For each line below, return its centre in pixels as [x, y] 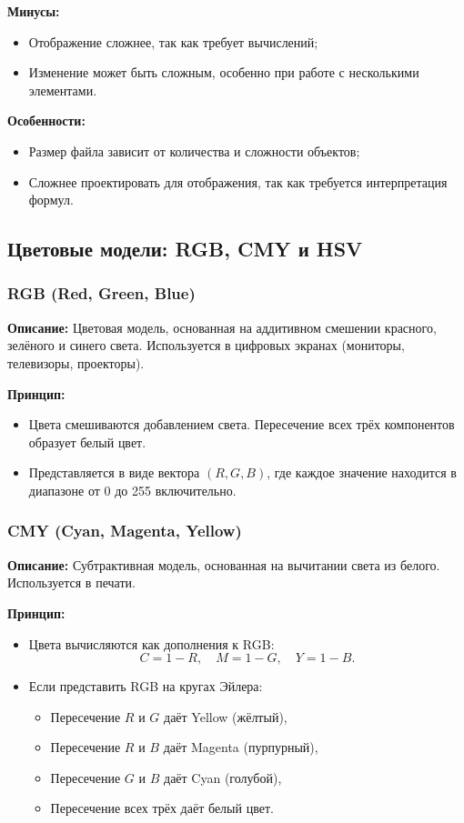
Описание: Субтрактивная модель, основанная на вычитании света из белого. [224, 564]
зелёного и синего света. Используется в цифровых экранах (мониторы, [206, 345]
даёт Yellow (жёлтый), [226, 716]
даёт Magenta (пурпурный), [241, 747]
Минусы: [34, 11]
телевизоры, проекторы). [76, 362]
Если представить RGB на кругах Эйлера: [146, 686]
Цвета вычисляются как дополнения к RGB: [151, 643]
